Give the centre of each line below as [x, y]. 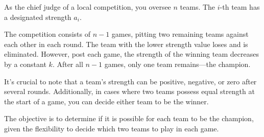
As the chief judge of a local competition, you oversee [88, 7]
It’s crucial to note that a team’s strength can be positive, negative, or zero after [130, 81]
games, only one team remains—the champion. [177, 64]
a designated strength [38, 17]
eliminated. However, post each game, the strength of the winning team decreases [131, 54]
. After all [68, 64]
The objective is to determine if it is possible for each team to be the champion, [129, 118]
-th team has [240, 7]
